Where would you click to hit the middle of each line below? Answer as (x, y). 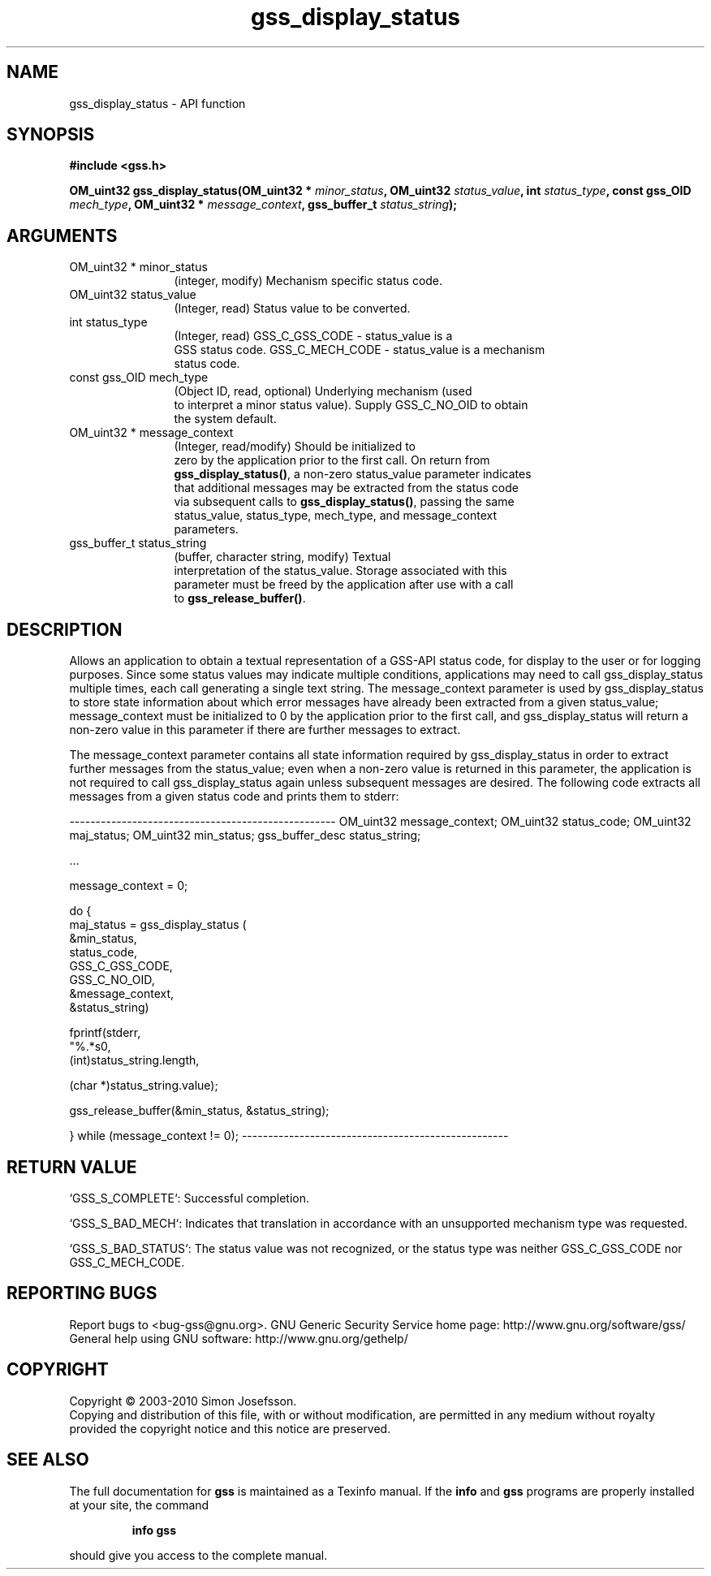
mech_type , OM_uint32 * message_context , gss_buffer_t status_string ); (263, 205)
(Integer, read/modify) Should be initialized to (295, 447)
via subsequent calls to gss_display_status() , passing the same (344, 502)
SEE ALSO (48, 1460)
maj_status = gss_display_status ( (158, 925)
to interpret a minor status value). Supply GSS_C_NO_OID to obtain (351, 405)
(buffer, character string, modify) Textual (282, 557)
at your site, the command (139, 1505)
